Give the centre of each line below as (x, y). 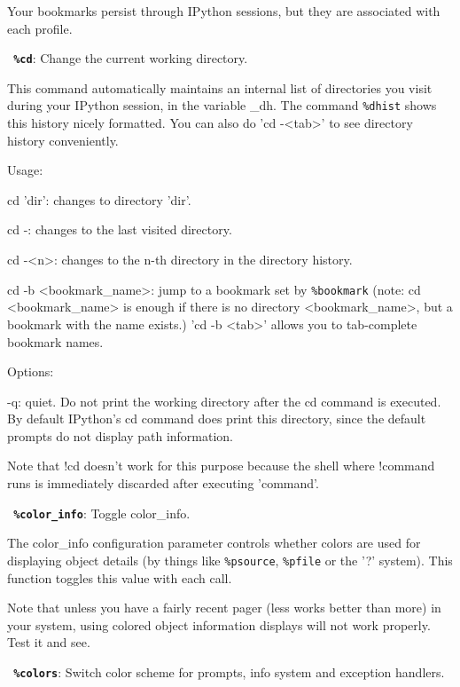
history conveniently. (63, 140)
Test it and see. (49, 642)
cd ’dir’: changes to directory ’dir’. (99, 199)
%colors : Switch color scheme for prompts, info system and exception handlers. (229, 671)
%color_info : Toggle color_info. (102, 513)
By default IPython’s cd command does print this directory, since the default (217, 419)
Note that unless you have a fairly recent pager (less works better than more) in (224, 608)
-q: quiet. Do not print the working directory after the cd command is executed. (224, 401)
